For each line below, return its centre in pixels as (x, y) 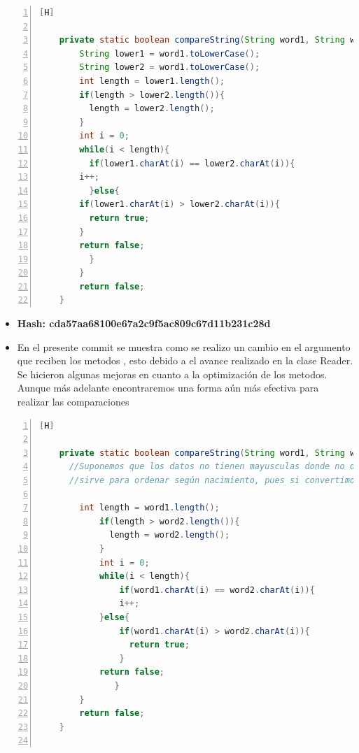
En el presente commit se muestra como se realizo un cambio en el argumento (184, 346)
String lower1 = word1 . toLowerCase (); (170, 53)
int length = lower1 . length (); (152, 81)
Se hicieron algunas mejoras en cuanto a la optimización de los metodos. (172, 374)
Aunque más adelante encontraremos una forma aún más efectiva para (168, 388)
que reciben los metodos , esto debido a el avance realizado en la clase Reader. (185, 360)
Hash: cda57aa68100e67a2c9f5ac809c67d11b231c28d (144, 323)
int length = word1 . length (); (149, 508)
